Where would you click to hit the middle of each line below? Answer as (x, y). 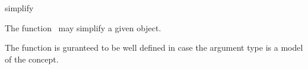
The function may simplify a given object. (83, 27)
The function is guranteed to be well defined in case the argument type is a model (154, 47)
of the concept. (32, 59)
